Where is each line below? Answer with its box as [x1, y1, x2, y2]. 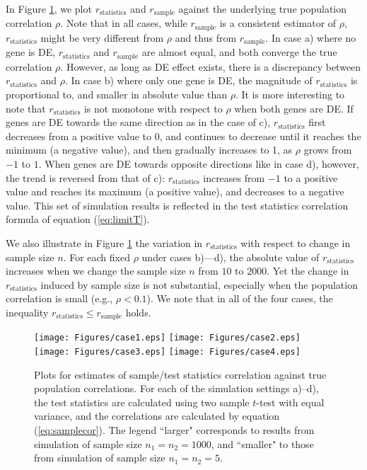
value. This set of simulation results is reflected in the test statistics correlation [6, 197, 349, 212]
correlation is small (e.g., [6, 291, 113, 306]
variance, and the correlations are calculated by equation [34, 408, 280, 423]
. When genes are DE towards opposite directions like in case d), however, [38, 156, 359, 171]
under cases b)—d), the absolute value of [141, 249, 320, 264]
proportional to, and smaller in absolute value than [6, 87, 227, 101]
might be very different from [40, 30, 164, 45]
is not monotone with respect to [83, 101, 223, 115]
